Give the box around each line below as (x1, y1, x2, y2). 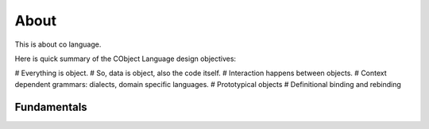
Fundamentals (14, 100, 87, 114)
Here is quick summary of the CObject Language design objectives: (14, 54, 237, 63)
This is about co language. (14, 40, 102, 49)
